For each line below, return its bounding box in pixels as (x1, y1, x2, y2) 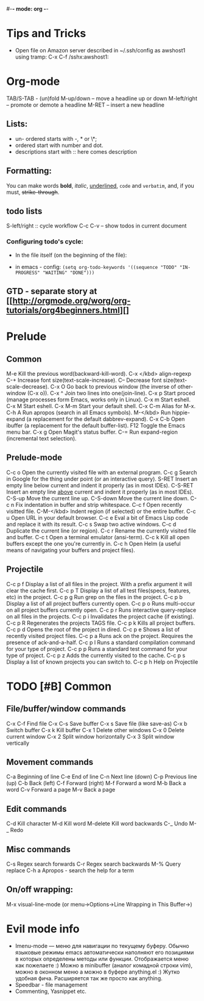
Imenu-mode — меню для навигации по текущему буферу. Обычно (15, 942, 189, 949)
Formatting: (6, 166, 52, 176)
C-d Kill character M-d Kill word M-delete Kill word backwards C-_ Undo (6, 820, 188, 827)
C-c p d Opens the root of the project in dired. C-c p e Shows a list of (6, 625, 180, 633)
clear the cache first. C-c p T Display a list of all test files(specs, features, (6, 587, 191, 594)
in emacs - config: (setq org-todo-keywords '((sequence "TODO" (15, 263, 177, 270)
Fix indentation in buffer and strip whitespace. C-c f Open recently (15, 501, 183, 508)
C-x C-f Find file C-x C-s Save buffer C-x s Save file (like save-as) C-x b (6, 720, 188, 727)
